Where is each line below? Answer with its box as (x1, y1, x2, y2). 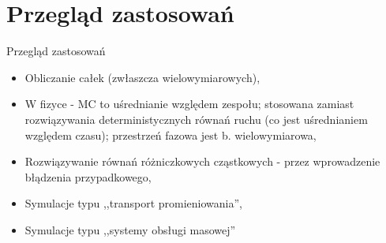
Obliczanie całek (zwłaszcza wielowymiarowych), (24, 69, 260, 85)
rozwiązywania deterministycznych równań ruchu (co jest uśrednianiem (24, 110, 368, 127)
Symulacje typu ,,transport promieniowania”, (24, 195, 242, 211)
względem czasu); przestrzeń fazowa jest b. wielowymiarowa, (24, 126, 317, 143)
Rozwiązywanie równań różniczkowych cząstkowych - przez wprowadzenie (24, 153, 380, 170)
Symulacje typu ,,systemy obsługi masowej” (24, 221, 236, 237)
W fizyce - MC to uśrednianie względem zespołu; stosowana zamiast (24, 95, 354, 112)
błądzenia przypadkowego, (24, 168, 152, 185)
